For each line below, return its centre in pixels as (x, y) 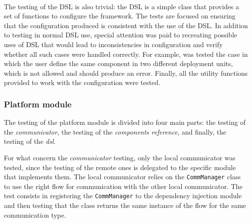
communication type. (35, 214)
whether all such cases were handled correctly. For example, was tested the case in (126, 54)
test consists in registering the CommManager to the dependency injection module (123, 196)
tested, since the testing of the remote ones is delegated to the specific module (120, 167)
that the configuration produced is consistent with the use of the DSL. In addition (126, 25)
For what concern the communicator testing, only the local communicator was (120, 157)
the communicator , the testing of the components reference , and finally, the (115, 131)
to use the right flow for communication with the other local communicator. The (123, 186)
